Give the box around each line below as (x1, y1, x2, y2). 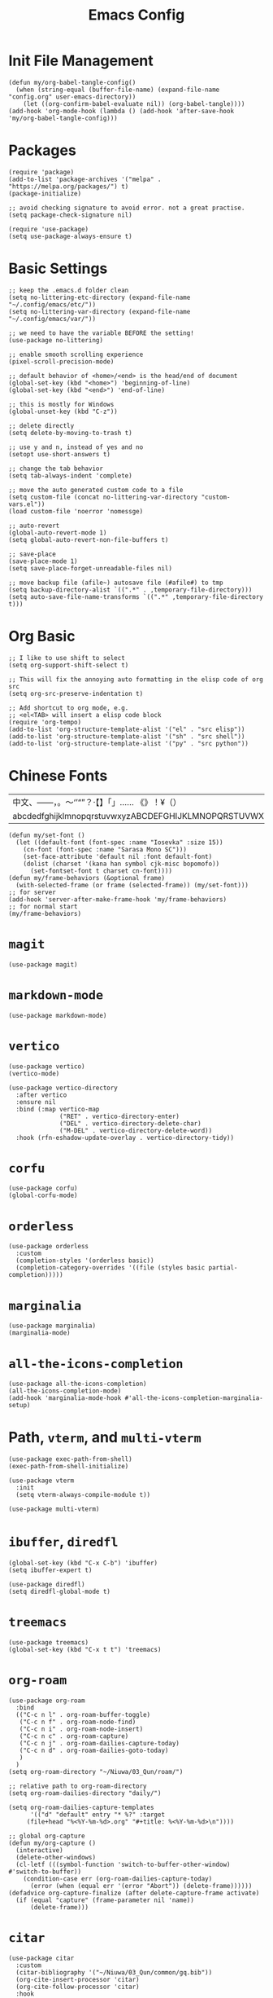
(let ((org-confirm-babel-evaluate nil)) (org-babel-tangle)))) (23, 99, 245, 108)
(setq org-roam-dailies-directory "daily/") (8, 1789, 162, 1798)
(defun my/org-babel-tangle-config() (8, 78, 136, 86)
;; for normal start (8, 902, 79, 910)
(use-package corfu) (8, 1184, 79, 1193)
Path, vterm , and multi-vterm (8, 1428, 201, 1447)
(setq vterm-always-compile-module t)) (15, 1491, 151, 1499)
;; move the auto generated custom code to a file (8, 486, 184, 494)
